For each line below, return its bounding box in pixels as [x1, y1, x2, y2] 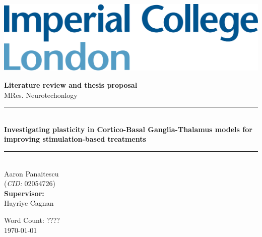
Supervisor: [4, 188, 44, 198]
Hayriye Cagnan [4, 198, 54, 208]
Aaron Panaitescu [4, 168, 59, 179]
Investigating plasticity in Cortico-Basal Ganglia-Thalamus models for [4, 124, 252, 134]
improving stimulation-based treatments [4, 134, 146, 144]
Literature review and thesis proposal [4, 79, 138, 90]
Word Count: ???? [4, 214, 60, 225]
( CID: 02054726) [4, 178, 55, 189]
